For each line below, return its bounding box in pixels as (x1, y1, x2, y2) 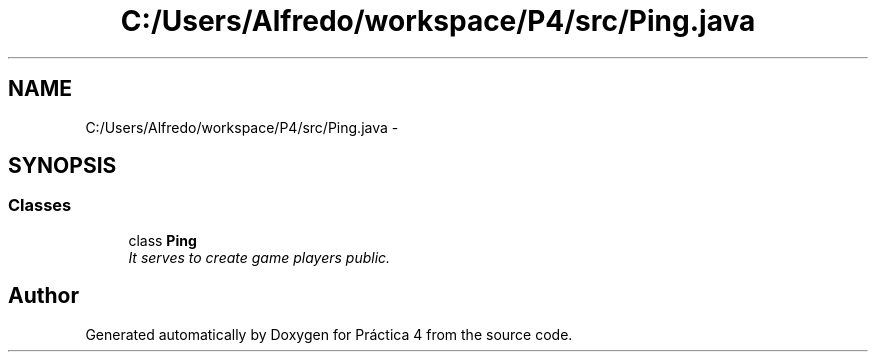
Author (8, 283, 79, 309)
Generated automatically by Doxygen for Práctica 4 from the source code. (85, 325, 573, 343)
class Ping (128, 231, 197, 249)
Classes (8, 195, 72, 216)
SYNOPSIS (8, 153, 117, 179)
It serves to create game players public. (128, 248, 391, 266)
